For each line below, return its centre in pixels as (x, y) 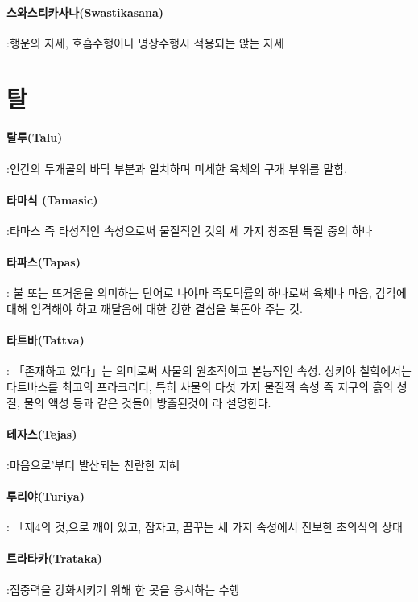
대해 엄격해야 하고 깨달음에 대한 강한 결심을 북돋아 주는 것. (155, 308)
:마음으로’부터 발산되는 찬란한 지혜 (93, 464)
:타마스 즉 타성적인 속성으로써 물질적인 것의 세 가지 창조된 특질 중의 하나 (190, 230)
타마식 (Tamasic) (52, 199)
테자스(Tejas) (42, 433)
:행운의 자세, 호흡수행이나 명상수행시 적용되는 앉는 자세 (145, 42)
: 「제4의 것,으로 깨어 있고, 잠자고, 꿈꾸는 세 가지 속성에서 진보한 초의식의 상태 (205, 527)
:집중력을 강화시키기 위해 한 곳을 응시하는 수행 (123, 589)
